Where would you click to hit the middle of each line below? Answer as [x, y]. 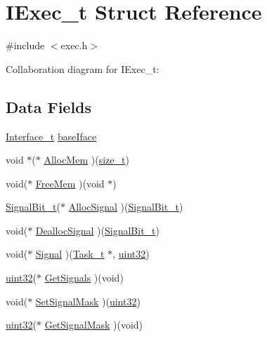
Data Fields [49, 106]
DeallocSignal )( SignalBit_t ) [98, 230]
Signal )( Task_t [70, 254]
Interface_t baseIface [51, 136]
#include [25, 45]
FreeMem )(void [70, 183]
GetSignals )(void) [84, 278]
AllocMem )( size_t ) [86, 160]
